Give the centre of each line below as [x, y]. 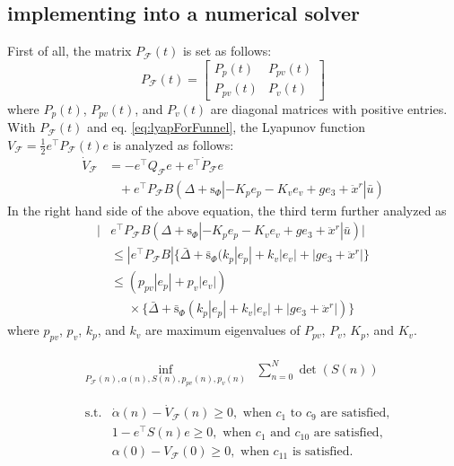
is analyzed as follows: [173, 144]
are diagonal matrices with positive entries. [329, 108]
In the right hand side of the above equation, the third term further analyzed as [227, 210]
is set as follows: [227, 51]
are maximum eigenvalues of [223, 330]
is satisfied [321, 452]
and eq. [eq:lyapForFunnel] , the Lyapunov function [226, 127]
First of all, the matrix [70, 51]
